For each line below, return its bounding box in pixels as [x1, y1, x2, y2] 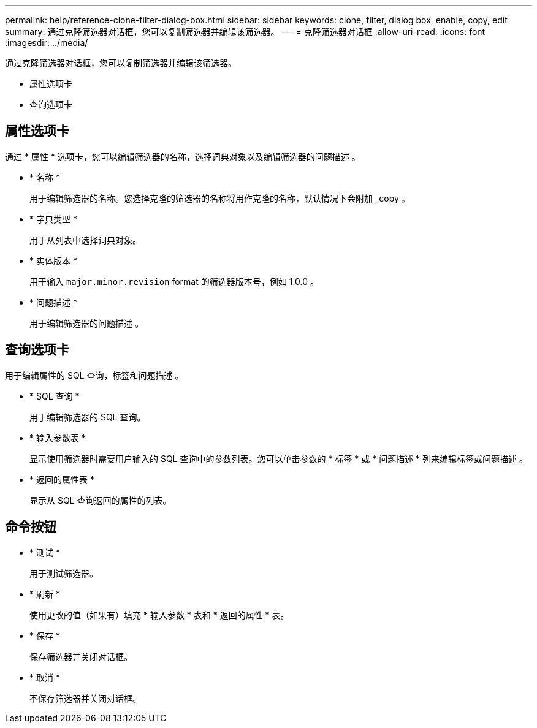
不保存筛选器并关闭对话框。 [29, 692, 141, 703]
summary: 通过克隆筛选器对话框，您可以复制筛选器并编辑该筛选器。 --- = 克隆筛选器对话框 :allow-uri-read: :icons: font [5, 26, 486, 37]
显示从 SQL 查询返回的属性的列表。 [29, 495, 172, 506]
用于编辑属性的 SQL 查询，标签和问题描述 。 [5, 370, 184, 381]
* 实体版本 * [29, 255, 77, 266]
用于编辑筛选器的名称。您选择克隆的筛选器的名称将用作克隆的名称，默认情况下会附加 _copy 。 [29, 192, 410, 203]
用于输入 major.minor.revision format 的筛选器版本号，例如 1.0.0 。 [29, 276, 319, 287]
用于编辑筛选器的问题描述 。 [29, 317, 143, 328]
